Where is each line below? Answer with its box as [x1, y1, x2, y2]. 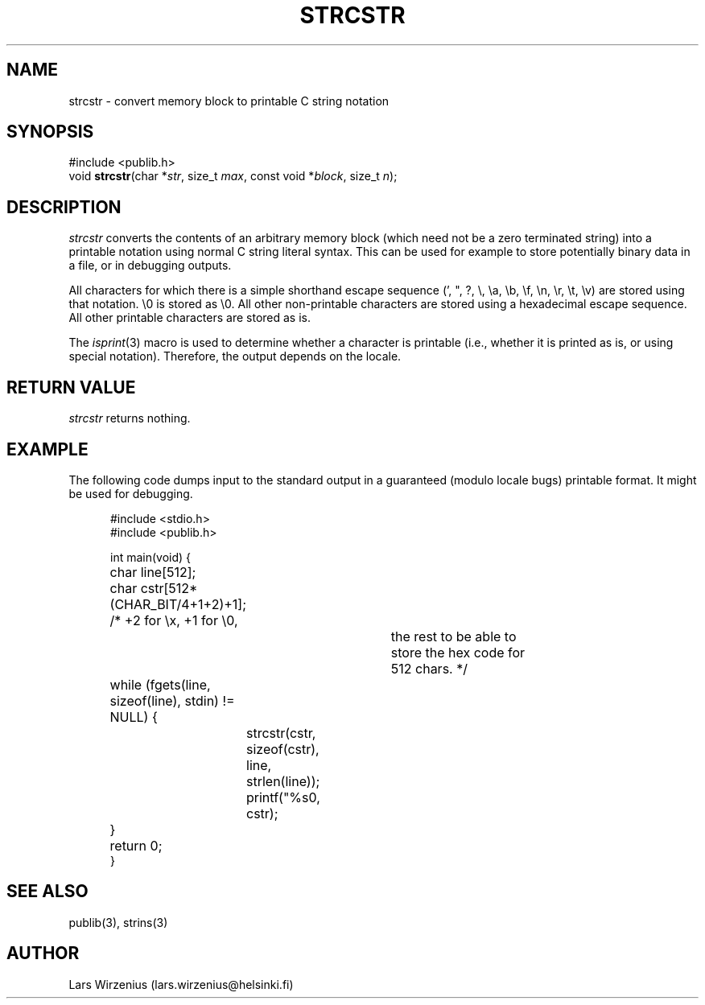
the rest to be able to [390, 628, 517, 645]
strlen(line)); [246, 772, 320, 789]
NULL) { [109, 708, 158, 725]
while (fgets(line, [109, 676, 211, 693]
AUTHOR [6, 943, 80, 964]
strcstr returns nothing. [68, 411, 191, 426]
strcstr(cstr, [246, 724, 316, 741]
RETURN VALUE [6, 377, 136, 397]
